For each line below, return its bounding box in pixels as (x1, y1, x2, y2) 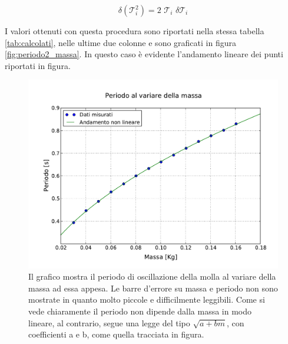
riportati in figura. (5, 59, 71, 71)
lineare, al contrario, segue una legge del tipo (28, 316, 190, 329)
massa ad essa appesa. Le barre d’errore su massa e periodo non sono (28, 281, 278, 294)
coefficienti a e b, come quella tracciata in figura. (28, 328, 204, 340)
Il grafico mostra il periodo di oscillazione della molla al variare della (28, 270, 276, 283)
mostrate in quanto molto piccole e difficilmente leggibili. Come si (28, 293, 265, 306)
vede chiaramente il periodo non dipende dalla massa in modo (28, 304, 252, 317)
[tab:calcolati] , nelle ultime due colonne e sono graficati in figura (5, 36, 236, 48)
